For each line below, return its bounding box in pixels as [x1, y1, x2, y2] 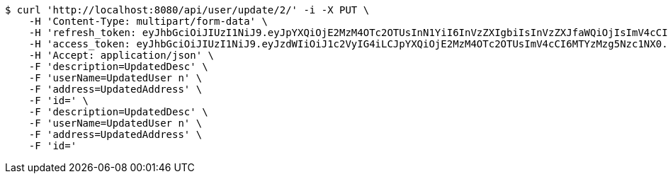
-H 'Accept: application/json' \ [28, 50, 215, 61]
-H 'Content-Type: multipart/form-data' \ [28, 16, 268, 27]
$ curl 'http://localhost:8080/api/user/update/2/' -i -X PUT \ [5, 4, 370, 16]
